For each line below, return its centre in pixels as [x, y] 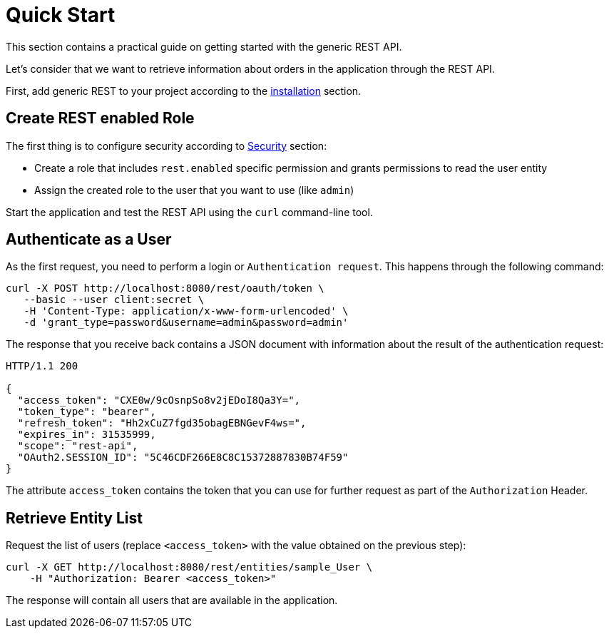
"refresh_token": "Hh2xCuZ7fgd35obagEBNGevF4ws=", [162, 423]
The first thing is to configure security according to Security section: [167, 145]
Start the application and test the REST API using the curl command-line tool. [189, 212]
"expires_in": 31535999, [87, 435]
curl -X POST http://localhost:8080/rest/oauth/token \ [165, 288]
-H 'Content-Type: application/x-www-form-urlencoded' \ [186, 311]
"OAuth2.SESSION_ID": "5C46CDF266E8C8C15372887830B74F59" [183, 457]
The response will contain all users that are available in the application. [172, 600]
